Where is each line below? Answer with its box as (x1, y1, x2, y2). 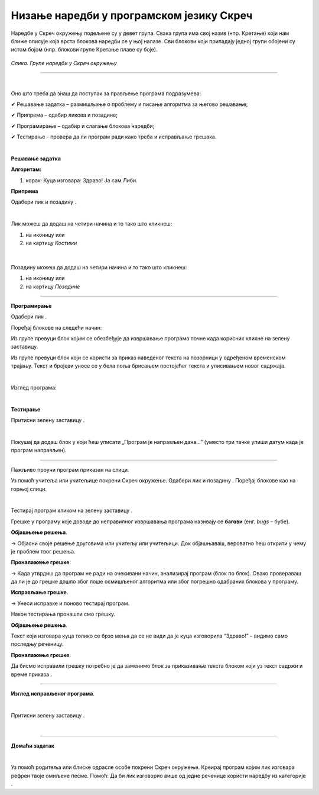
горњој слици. (11, 485, 47, 493)
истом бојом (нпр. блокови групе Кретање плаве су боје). (11, 46, 158, 53)
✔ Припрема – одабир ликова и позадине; (11, 111, 118, 118)
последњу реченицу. (11, 640, 64, 648)
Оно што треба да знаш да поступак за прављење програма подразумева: (11, 89, 201, 97)
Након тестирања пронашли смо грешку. (11, 610, 116, 618)
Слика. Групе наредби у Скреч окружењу (11, 59, 118, 66)
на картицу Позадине (25, 283, 80, 290)
